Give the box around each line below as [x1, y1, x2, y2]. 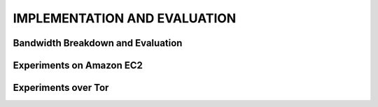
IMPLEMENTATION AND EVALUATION [13, 10, 237, 26]
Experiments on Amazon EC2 [13, 59, 143, 71]
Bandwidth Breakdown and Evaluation [13, 37, 183, 49]
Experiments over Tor [13, 82, 109, 94]
